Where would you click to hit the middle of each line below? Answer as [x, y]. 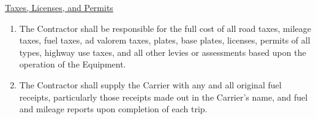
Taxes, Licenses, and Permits [59, 7]
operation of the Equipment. [73, 64]
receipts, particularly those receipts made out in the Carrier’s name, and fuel [164, 97]
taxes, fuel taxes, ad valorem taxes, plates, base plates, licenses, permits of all [165, 40]
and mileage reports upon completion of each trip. [113, 109]
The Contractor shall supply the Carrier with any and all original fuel [150, 84]
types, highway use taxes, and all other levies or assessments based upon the [163, 52]
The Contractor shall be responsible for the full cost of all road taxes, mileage [165, 28]
